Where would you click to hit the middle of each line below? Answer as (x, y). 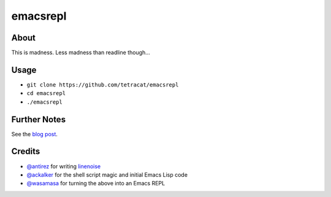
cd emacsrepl (46, 93)
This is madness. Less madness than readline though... (81, 53)
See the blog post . (35, 134)
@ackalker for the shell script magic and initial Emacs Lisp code (107, 174)
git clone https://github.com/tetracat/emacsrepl (103, 85)
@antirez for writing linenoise (64, 166)
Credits (26, 151)
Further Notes (39, 119)
